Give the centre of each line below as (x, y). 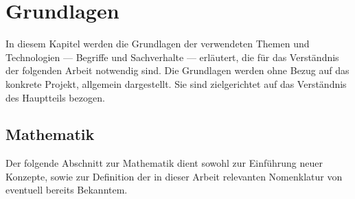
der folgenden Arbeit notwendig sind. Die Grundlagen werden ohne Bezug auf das (177, 70)
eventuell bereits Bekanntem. (67, 190)
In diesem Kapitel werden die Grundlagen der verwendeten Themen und (158, 44)
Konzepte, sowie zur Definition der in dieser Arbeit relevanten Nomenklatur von (174, 176)
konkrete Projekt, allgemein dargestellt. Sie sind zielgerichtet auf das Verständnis (176, 83)
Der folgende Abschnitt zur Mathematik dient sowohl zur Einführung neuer (164, 163)
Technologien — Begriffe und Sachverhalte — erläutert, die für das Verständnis (172, 57)
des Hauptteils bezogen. (55, 97)
